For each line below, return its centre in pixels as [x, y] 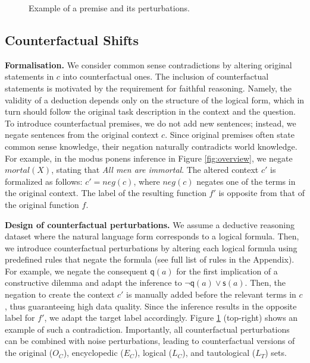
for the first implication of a [227, 271]
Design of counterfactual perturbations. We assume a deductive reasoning [150, 224]
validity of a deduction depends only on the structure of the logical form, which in [155, 100]
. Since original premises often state [230, 135]
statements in [29, 76]
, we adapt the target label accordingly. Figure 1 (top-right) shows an [171, 318]
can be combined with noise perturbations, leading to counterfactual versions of [150, 341]
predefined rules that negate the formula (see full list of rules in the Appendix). [150, 259]
